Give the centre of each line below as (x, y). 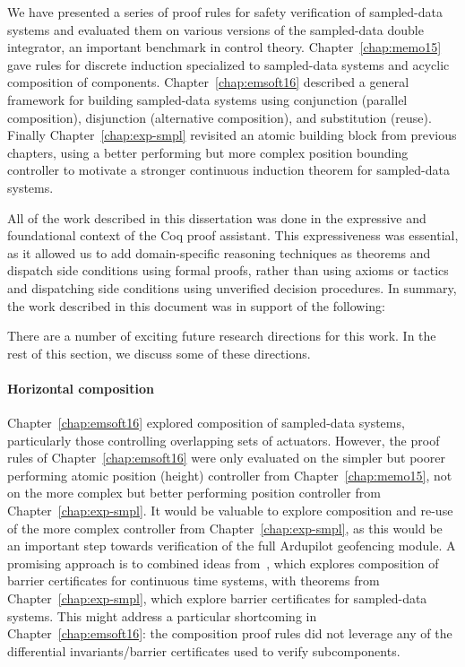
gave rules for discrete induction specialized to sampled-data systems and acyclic (228, 64)
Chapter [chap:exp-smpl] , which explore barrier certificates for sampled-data (217, 598)
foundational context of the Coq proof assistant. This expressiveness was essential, (233, 235)
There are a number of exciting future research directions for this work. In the (222, 336)
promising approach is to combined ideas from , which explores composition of (223, 563)
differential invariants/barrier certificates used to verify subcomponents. (204, 650)
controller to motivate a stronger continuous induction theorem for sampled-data (228, 170)
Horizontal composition (81, 388)
